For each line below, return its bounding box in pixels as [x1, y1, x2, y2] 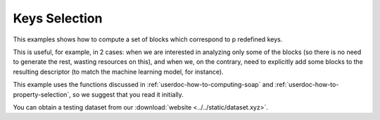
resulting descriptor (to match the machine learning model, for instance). [13, 67, 224, 76]
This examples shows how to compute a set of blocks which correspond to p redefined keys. [13, 35, 283, 44]
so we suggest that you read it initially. [72, 90, 184, 98]
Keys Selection [13, 11, 103, 26]
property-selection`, [13, 90, 72, 98]
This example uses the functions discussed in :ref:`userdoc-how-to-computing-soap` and [13, 81, 274, 89]
